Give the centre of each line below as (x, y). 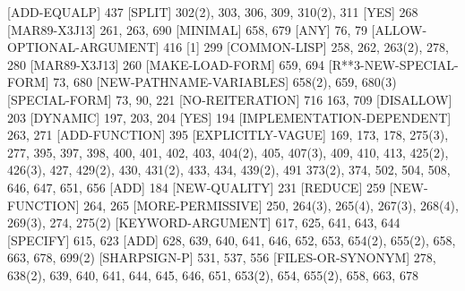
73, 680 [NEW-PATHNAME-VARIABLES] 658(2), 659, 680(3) (225, 82)
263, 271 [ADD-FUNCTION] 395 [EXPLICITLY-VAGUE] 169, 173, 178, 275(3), (228, 135)
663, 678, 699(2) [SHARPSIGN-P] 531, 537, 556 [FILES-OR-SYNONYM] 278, (222, 257)
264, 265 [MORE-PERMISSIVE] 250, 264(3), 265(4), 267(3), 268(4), (271, 205)
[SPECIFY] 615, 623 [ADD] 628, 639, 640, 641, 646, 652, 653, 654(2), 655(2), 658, (232, 240)
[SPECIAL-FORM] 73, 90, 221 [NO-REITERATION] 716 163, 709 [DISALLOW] (230, 99)
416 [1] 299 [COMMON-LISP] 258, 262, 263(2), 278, (306, 47)
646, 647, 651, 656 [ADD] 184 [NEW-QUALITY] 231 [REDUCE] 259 (196, 187)
